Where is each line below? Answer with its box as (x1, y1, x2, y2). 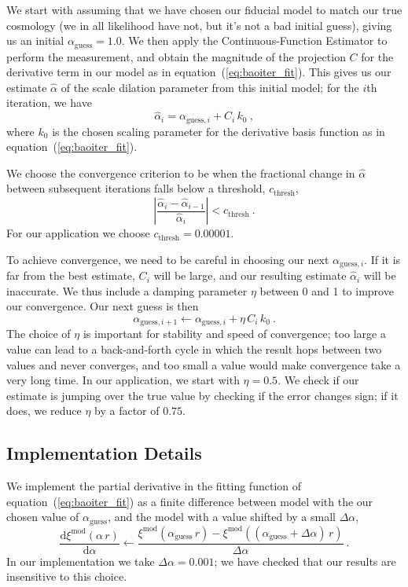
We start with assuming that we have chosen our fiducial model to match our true (6, 2, 402, 17)
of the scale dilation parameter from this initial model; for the (61, 79, 359, 95)
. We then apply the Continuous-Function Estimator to (121, 32, 388, 49)
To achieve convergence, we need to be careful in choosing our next (6, 251, 329, 267)
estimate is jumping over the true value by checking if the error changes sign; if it (6, 387, 399, 403)
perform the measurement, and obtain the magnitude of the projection (6, 48, 346, 64)
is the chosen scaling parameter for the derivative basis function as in (52, 123, 385, 139)
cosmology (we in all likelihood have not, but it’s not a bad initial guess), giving (6, 17, 392, 33)
